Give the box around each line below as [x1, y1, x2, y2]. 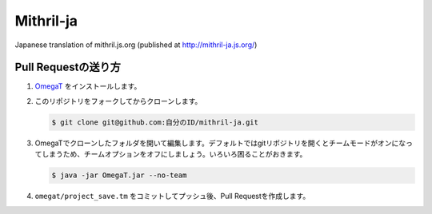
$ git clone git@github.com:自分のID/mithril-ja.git [51, 117, 259, 127]
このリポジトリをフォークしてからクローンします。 [34, 96, 202, 105]
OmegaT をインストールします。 [34, 81, 142, 91]
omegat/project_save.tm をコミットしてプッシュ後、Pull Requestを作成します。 [34, 192, 310, 201]
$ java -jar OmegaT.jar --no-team [51, 171, 187, 180]
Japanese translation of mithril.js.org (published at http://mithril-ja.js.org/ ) [14, 40, 258, 50]
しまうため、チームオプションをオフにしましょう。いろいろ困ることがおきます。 [41, 149, 307, 159]
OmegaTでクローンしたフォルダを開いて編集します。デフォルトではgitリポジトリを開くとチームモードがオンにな [34, 138, 406, 148]
